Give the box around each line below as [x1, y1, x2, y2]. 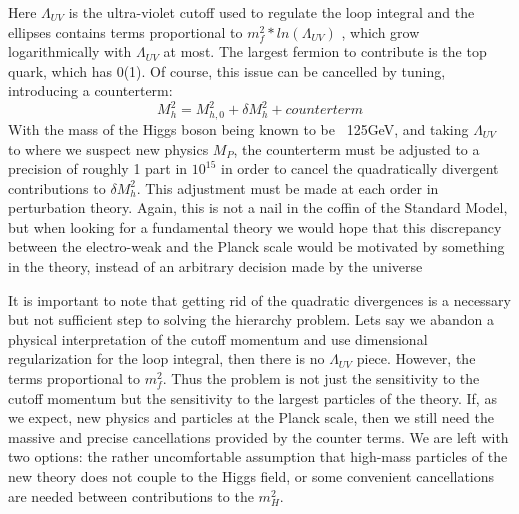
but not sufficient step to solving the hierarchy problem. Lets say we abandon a [8, 309, 495, 330]
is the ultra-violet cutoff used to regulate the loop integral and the [68, 2, 475, 22]
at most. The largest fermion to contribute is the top [163, 41, 487, 62]
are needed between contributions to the [8, 485, 254, 506]
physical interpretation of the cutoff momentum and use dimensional [8, 328, 428, 349]
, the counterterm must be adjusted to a [233, 138, 480, 159]
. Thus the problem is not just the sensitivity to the [162, 368, 480, 389]
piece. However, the [356, 348, 476, 369]
